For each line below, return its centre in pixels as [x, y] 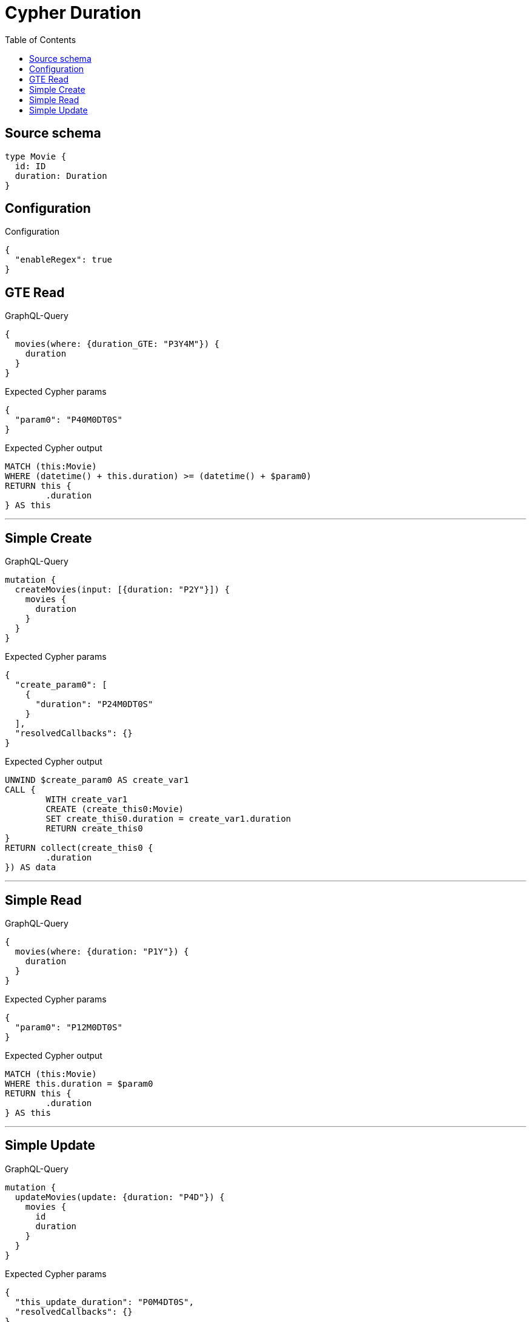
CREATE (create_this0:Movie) [115, 809]
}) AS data [31, 867]
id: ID [30, 166]
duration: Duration [61, 176]
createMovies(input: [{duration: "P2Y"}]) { [122, 590]
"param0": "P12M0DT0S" [68, 1027]
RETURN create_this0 [94, 829]
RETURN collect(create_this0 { [79, 848]
